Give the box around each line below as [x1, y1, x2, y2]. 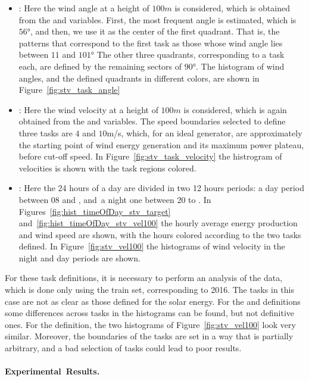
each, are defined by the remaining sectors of [18, 60, 182, 72]
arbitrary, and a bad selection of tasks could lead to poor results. [5, 342, 242, 354]
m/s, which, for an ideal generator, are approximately [107, 126, 302, 139]
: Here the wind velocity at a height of [18, 103, 158, 115]
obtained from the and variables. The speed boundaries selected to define [18, 115, 286, 127]
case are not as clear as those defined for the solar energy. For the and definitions [5, 295, 301, 307]
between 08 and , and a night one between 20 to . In [18, 193, 211, 205]
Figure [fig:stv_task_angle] [18, 83, 120, 96]
